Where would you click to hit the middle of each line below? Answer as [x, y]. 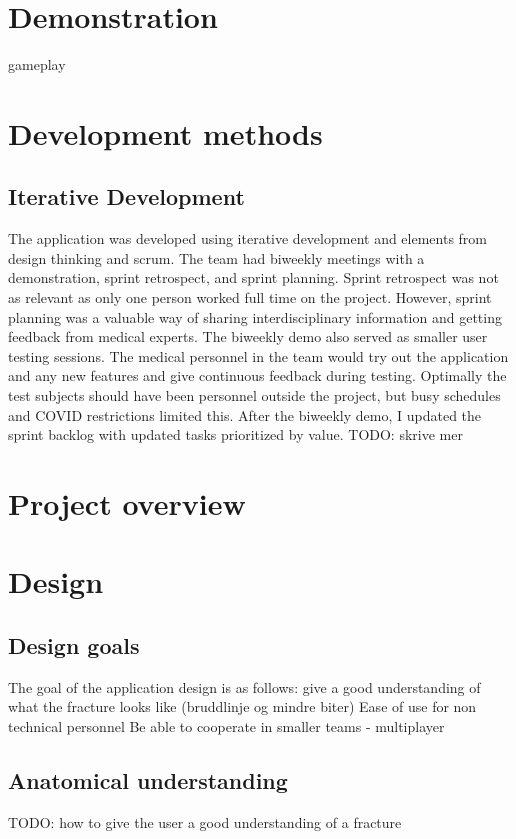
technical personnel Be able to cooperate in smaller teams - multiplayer [226, 725]
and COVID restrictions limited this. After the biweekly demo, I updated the [245, 414]
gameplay [37, 64]
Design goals [74, 644]
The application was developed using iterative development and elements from [248, 238]
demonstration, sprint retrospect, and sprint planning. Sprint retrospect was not [253, 277]
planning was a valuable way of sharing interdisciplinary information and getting [255, 316]
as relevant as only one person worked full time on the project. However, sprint [250, 297]
